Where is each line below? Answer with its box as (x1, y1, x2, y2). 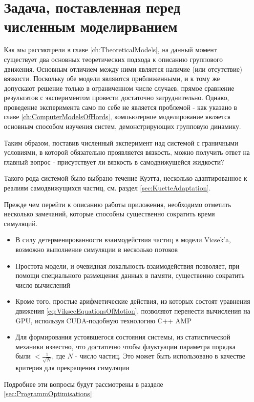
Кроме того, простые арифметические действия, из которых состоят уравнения (15, 296, 250, 306)
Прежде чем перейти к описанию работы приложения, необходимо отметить (4, 199, 231, 209)
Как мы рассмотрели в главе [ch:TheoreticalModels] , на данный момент (4, 44, 217, 55)
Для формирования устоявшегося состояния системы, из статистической (15, 332, 231, 342)
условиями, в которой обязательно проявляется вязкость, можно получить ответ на (4, 147, 250, 157)
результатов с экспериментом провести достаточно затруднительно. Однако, (4, 92, 229, 103)
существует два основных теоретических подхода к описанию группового (4, 54, 223, 64)
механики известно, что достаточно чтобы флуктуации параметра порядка (15, 341, 235, 351)
